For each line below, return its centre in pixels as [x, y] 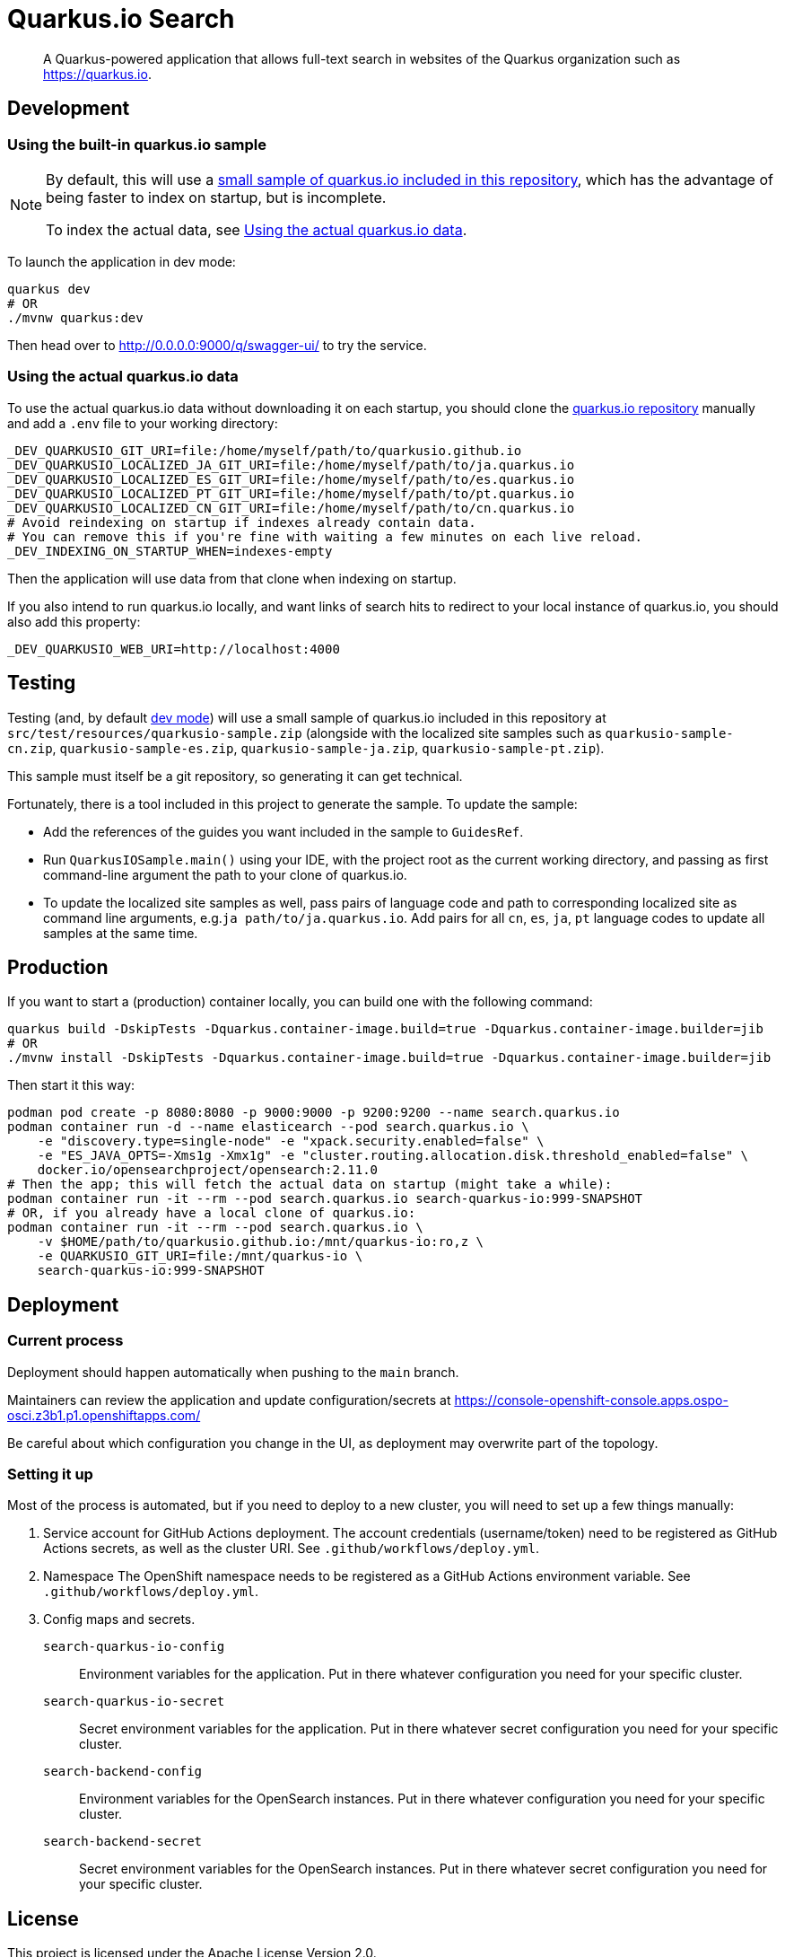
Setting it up [50, 1474]
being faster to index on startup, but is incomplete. [216, 197]
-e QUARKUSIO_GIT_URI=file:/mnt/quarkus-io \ [200, 1256]
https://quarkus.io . [97, 74]
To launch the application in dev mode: [122, 261]
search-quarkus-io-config [134, 1647]
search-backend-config [123, 1772]
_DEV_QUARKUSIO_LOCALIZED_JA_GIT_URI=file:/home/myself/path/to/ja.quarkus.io [291, 465]
